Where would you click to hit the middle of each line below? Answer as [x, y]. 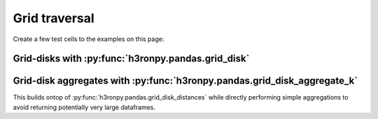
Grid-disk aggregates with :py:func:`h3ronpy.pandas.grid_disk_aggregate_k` [185, 81]
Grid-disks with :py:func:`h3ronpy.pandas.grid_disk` [131, 59]
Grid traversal [54, 18]
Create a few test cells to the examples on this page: [89, 39]
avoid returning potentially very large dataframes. [84, 107]
